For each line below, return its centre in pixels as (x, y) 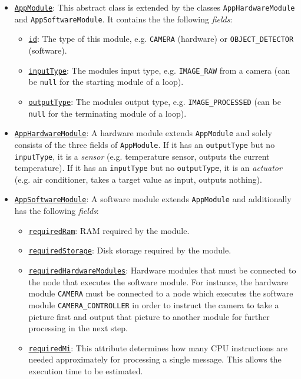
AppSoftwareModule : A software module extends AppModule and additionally (153, 199)
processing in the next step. (78, 328)
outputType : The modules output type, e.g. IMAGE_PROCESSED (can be (155, 101)
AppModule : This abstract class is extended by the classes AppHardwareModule (155, 7)
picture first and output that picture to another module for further (149, 316)
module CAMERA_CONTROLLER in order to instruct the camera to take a (154, 304)
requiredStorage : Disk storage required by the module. (130, 250)
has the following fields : (57, 211)
